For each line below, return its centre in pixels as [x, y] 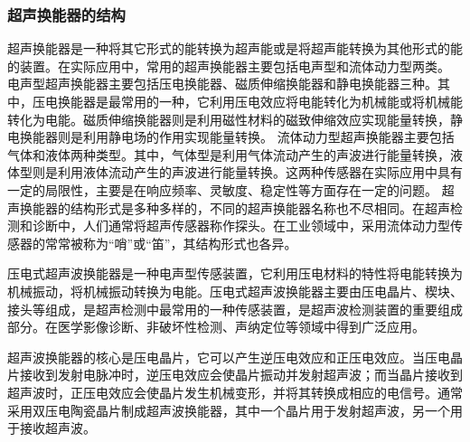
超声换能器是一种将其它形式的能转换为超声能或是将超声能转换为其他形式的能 [235, 48]
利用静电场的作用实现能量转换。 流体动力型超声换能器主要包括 [268, 137]
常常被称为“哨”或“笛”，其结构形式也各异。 [171, 243]
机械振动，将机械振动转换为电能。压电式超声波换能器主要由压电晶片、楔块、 [235, 291]
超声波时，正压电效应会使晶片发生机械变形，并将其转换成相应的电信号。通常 [235, 392]
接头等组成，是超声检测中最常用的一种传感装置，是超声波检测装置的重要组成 [235, 309]
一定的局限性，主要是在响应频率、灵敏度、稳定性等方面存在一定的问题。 [222, 189]
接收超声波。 [57, 428]
